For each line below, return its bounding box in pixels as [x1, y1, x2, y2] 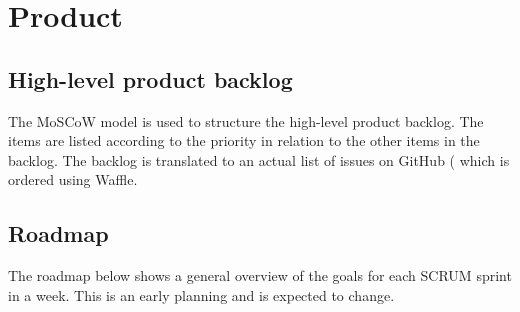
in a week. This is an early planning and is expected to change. [8, 284, 395, 305]
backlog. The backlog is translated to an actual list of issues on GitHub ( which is [8, 149, 510, 170]
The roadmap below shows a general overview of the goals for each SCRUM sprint [8, 265, 512, 286]
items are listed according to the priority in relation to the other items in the [8, 130, 480, 151]
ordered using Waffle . [8, 169, 138, 190]
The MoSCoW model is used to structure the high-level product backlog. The [8, 110, 484, 131]
